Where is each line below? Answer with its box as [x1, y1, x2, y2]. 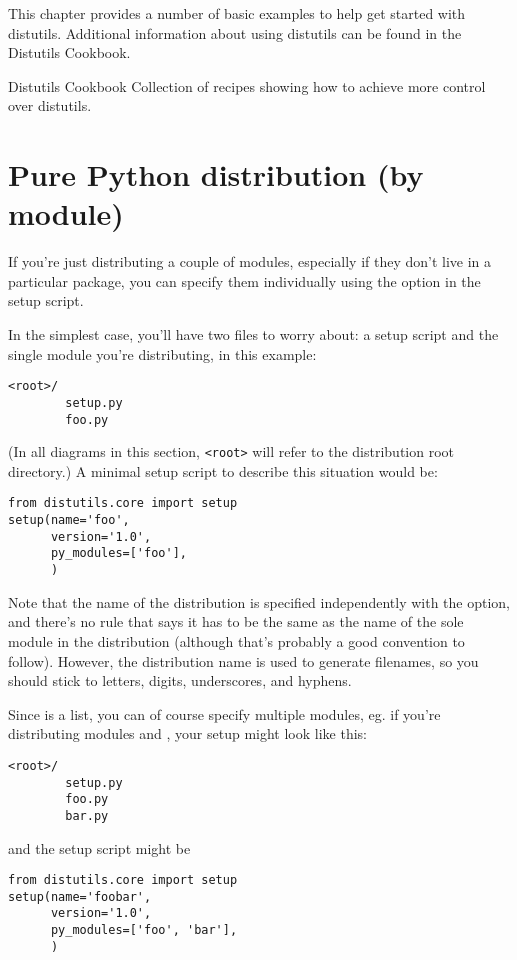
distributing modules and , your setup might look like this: [8, 723, 367, 744]
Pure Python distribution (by [8, 154, 424, 195]
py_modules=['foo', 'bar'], [50, 923, 238, 938]
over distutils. [8, 95, 92, 116]
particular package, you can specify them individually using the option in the [8, 270, 481, 291]
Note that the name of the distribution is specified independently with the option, [8, 591, 510, 612]
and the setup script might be [8, 837, 191, 858]
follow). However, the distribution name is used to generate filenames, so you [8, 650, 479, 671]
